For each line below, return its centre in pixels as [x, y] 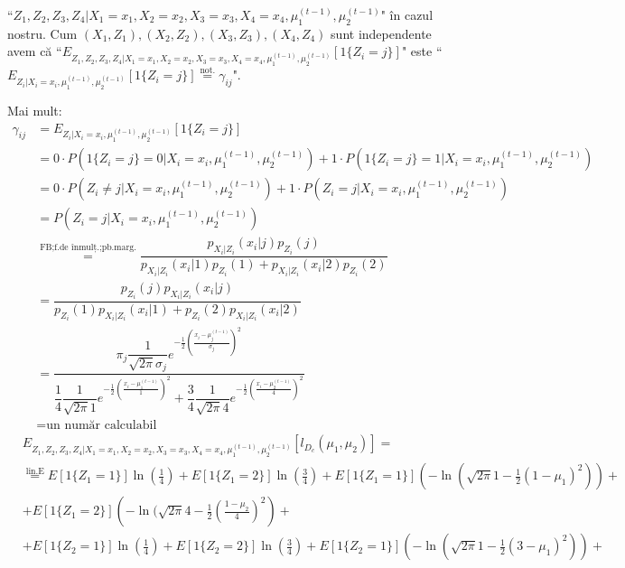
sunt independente [381, 33]
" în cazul [407, 14]
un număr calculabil [102, 426]
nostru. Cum [42, 33]
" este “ [422, 51]
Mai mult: [35, 110]
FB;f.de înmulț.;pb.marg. [88, 247]
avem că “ [35, 51]
